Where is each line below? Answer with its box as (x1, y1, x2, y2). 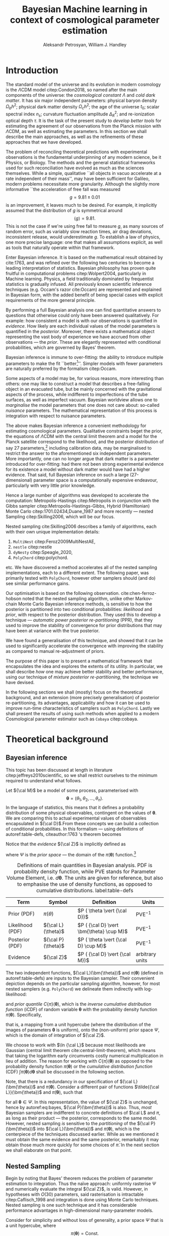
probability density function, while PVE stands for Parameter (14, 868, 156, 875)
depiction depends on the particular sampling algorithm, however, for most (6, 980, 160, 986)
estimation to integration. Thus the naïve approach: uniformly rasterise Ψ (6, 1181, 156, 1187)
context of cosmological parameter (10, 14, 160, 26)
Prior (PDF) (8, 910, 35, 917)
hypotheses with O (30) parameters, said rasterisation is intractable (6, 1191, 144, 1198)
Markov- (135, 595, 153, 601)
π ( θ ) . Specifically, (6, 1012, 42, 1018)
